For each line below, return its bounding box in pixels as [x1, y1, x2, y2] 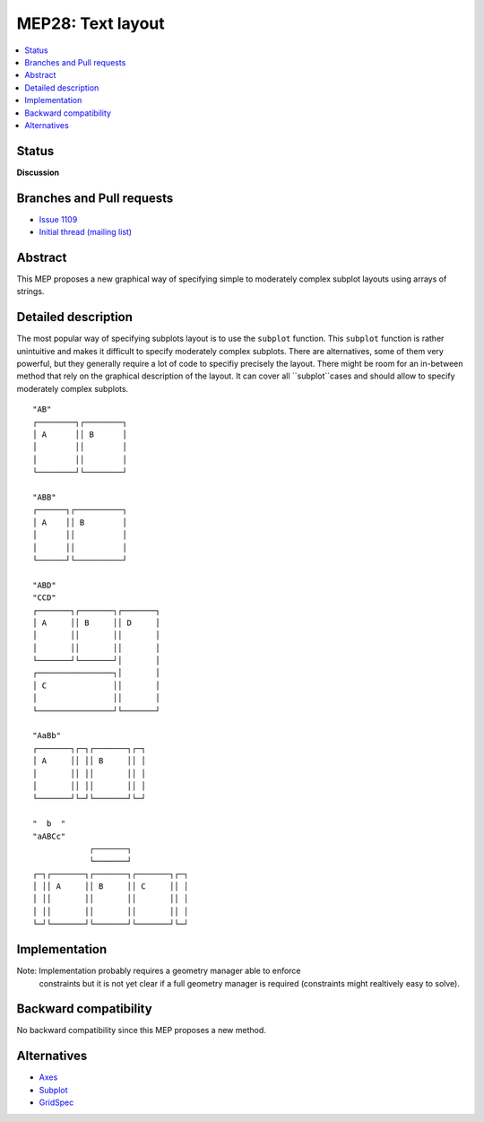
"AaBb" [32, 731, 62, 741]
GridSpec [39, 1097, 74, 1108]
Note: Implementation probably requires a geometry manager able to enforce [16, 965, 301, 977]
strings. [16, 286, 45, 297]
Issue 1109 [39, 213, 78, 224]
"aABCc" [32, 831, 66, 841]
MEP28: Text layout [16, 13, 165, 33]
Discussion [16, 167, 60, 178]
